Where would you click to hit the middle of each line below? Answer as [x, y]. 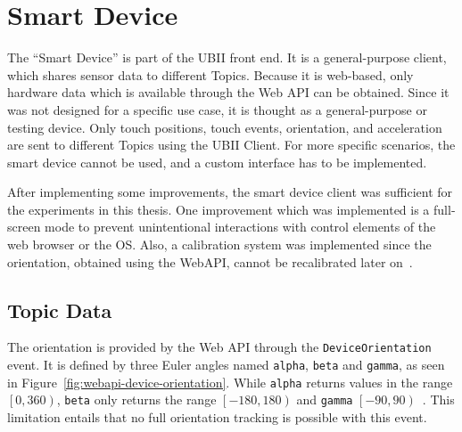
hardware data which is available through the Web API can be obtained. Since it [228, 92]
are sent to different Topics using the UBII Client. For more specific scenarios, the [231, 145]
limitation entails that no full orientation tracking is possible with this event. [217, 417]
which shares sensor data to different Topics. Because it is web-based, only [210, 74]
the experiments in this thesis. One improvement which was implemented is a [219, 209]
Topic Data [60, 310]
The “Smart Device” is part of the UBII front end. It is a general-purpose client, [227, 57]
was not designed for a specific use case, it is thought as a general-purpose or [217, 109]
